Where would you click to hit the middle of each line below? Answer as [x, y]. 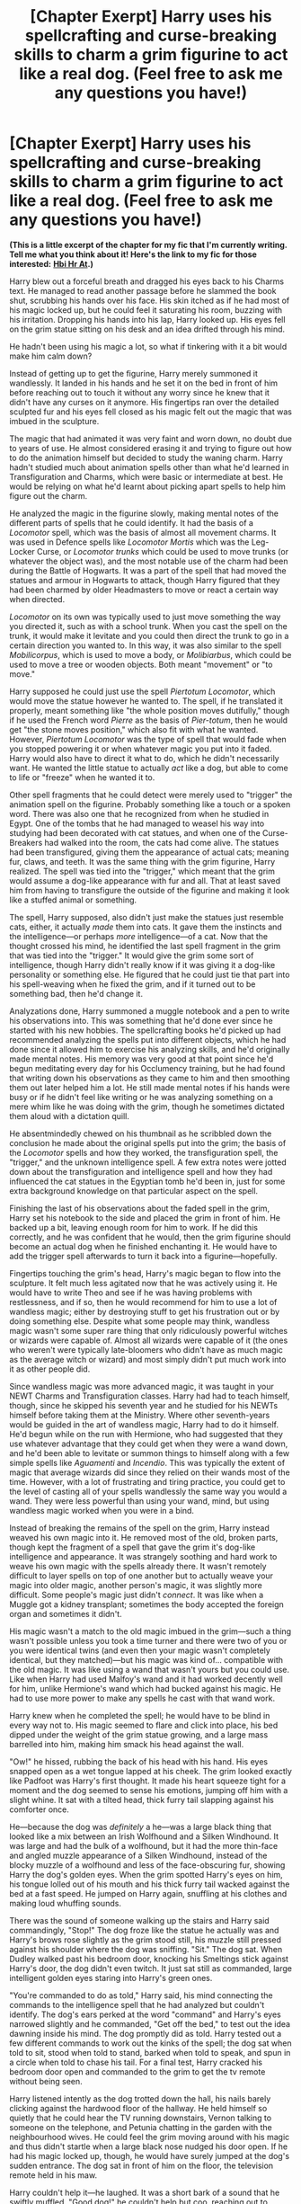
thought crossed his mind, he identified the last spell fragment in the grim [145, 946]
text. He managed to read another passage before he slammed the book [143, 290]
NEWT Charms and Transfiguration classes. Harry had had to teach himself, [150, 1396]
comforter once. [39, 1809]
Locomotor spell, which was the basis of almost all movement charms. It [143, 532]
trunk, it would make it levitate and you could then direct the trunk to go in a [149, 635]
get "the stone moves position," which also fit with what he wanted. [134, 729]
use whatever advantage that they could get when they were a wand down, [149, 1444]
